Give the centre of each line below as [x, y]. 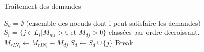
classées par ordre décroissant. [154, 32]
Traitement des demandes [43, 6]
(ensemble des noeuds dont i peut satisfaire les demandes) [113, 22]
